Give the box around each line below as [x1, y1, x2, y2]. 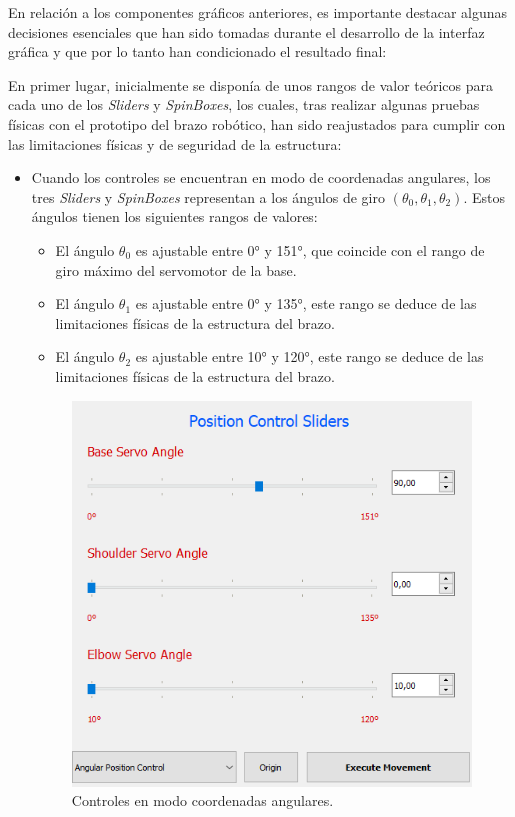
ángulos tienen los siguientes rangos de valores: [31, 206, 318, 227]
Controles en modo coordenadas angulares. [71, 790, 334, 811]
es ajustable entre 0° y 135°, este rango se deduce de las [135, 293, 477, 314]
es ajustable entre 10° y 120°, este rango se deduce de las [135, 346, 484, 367]
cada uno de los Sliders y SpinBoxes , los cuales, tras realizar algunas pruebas [8, 94, 480, 115]
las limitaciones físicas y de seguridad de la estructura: [8, 133, 342, 154]
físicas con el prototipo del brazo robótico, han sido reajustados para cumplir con [8, 113, 506, 134]
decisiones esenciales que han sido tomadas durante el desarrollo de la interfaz [8, 21, 485, 42]
